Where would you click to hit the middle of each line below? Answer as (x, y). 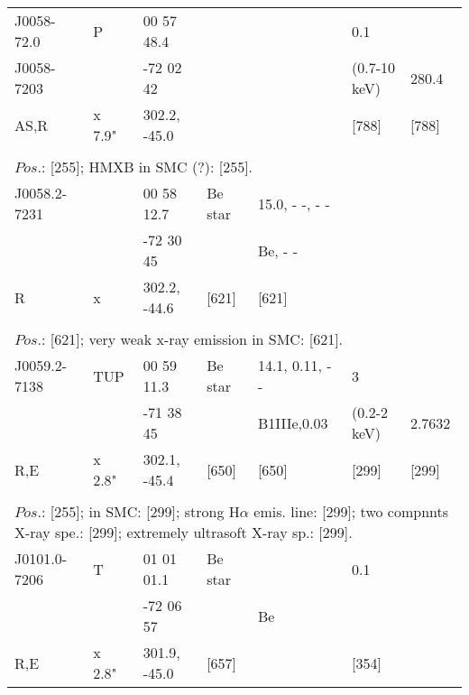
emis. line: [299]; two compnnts (351, 511)
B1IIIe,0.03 (293, 422)
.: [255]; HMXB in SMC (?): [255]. (145, 167)
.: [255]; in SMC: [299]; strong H (138, 511)
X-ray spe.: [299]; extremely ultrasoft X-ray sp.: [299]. (184, 532)
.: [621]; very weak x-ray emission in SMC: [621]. (190, 339)
